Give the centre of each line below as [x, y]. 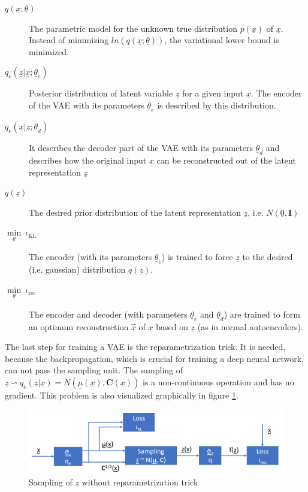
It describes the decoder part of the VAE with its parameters [141, 147]
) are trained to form [262, 314]
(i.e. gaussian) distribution [77, 269]
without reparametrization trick [140, 482]
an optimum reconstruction [79, 326]
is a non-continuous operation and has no [218, 381]
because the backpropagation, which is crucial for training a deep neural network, [154, 358]
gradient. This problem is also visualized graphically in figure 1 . [122, 395]
